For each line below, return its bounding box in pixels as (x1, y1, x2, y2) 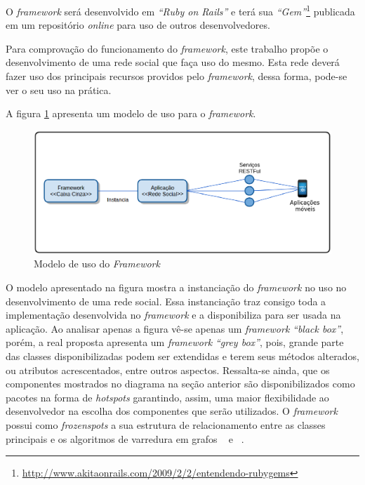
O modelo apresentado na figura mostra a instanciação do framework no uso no (6, 279, 347, 294)
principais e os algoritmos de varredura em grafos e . (6, 431, 244, 446)
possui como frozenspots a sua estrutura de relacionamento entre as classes (6, 417, 326, 432)
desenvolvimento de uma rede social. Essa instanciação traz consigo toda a (6, 293, 326, 308)
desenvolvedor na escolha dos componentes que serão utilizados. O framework (6, 404, 338, 418)
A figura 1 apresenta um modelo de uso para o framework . (6, 106, 256, 121)
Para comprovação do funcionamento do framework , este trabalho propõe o (6, 41, 328, 55)
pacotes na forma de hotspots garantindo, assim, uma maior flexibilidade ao (6, 390, 329, 404)
